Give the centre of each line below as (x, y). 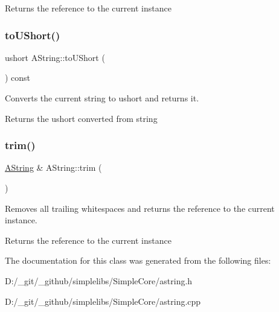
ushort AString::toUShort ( (55, 57)
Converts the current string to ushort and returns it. (102, 98)
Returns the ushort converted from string (81, 118)
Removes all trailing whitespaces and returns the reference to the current (140, 208)
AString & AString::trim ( (53, 167)
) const (18, 78)
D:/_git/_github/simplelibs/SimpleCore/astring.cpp (103, 301)
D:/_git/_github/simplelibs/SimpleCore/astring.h (99, 280)
